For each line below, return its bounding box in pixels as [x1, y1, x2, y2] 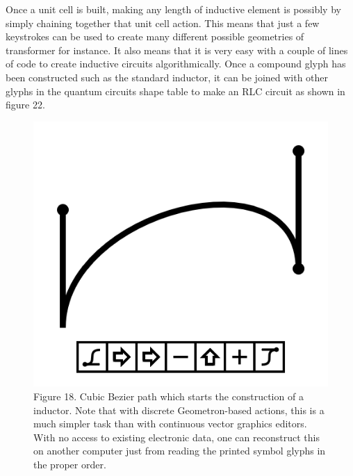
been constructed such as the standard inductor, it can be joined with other [6, 69, 329, 84]
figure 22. [6, 97, 45, 112]
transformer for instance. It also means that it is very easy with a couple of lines [6, 42, 348, 57]
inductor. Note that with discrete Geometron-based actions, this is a [33, 402, 325, 417]
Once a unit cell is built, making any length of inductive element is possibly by [6, 2, 341, 16]
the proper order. [33, 457, 106, 471]
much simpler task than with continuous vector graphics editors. [33, 416, 307, 431]
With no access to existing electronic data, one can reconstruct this [33, 429, 320, 444]
